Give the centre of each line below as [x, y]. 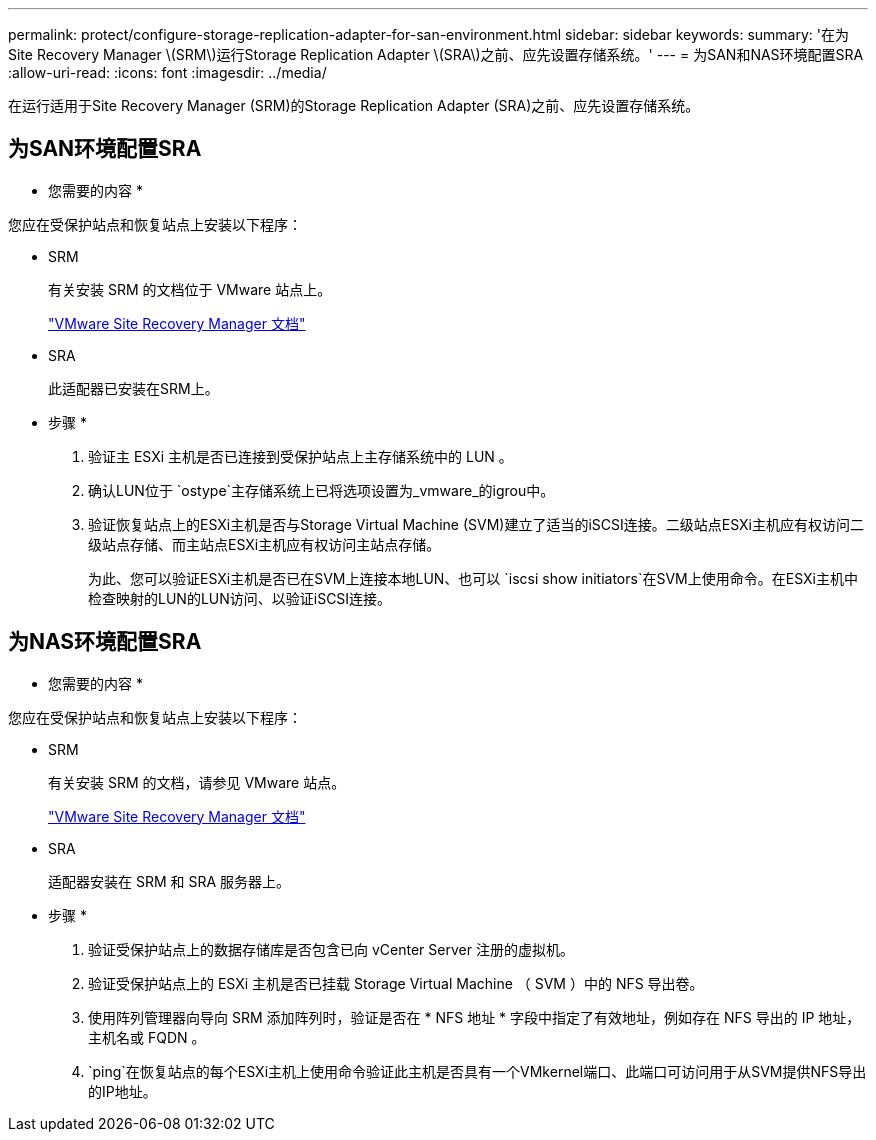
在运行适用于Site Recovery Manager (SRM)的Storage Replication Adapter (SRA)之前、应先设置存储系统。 [354, 105]
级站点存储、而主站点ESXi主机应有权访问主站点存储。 [264, 544]
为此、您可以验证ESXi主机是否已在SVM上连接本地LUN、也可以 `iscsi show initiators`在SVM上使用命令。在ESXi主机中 [473, 578]
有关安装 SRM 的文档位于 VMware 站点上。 [190, 289]
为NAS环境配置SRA [105, 642]
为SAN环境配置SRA [105, 149]
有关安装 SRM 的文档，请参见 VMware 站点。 [197, 782]
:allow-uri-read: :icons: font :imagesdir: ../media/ [167, 72]
